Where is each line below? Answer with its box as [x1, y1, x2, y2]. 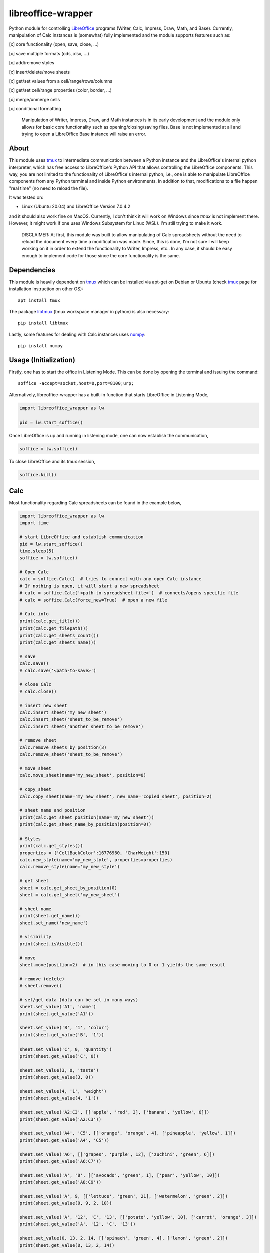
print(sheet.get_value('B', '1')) [19, 1032, 104, 1037]
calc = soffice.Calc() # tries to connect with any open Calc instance [19, 576, 202, 582]
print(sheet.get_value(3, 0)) [19, 1074, 94, 1080]
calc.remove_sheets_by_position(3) [19, 744, 107, 750]
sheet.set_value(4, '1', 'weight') [19, 1088, 107, 1094]
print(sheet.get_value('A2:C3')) [19, 1116, 102, 1122]
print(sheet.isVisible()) [19, 941, 83, 947]
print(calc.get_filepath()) [19, 625, 88, 631]
